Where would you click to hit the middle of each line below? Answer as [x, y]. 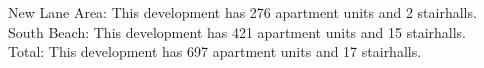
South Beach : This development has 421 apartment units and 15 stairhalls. [237, 31]
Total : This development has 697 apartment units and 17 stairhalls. [215, 51]
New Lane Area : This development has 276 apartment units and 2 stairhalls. [242, 12]
